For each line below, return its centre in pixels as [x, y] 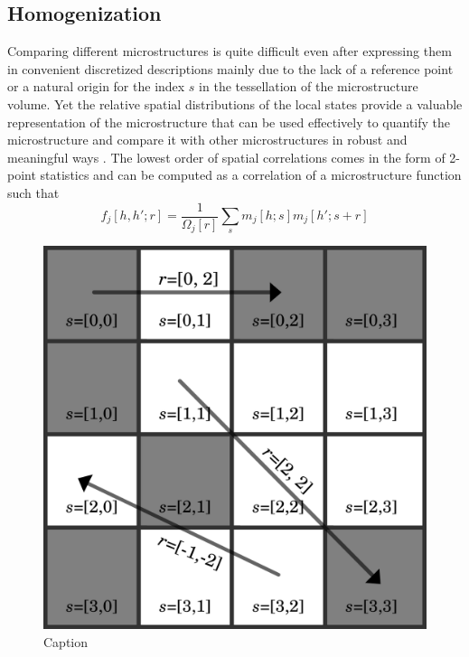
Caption [66, 642]
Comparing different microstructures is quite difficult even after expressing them [230, 51]
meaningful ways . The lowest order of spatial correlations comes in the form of [226, 157]
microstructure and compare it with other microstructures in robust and [207, 140]
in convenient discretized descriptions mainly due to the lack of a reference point [230, 68]
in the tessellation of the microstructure [309, 86]
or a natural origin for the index [96, 86]
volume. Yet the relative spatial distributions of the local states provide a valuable [235, 103]
